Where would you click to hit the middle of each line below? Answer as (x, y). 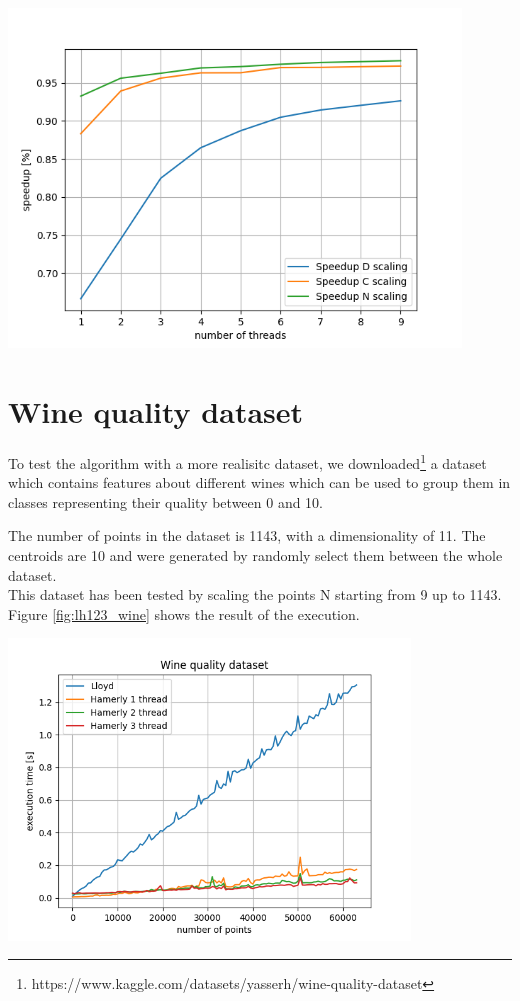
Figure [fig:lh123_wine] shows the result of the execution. (184, 613)
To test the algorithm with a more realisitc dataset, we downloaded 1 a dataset (247, 461)
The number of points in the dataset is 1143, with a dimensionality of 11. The (247, 535)
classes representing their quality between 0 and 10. (166, 501)
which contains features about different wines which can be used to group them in (259, 482)
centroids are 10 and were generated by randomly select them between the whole (255, 554)
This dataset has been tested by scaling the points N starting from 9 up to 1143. (255, 594)
